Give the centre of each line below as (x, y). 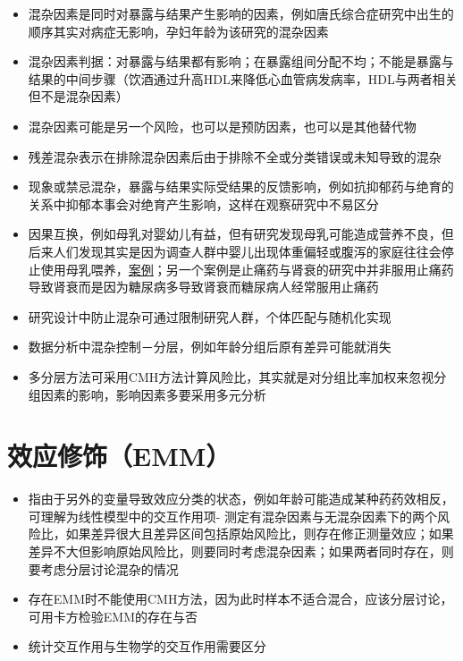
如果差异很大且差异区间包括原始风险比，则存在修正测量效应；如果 (260, 534)
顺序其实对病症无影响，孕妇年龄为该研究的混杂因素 (178, 31)
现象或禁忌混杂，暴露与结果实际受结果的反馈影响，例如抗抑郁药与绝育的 (241, 186)
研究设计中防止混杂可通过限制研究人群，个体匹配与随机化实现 (210, 316)
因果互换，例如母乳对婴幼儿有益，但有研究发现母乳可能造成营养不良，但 (241, 234)
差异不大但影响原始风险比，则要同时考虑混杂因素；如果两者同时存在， (235, 551)
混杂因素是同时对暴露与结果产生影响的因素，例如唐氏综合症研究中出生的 (241, 13)
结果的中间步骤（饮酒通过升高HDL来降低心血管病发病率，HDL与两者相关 (243, 78)
